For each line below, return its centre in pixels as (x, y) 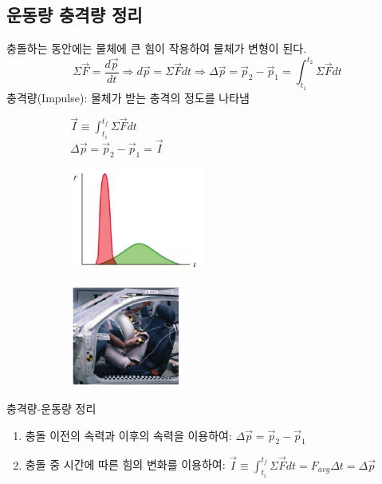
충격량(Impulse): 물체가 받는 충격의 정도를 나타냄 (128, 97)
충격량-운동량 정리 (51, 408)
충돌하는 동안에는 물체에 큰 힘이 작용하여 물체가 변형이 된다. (157, 48)
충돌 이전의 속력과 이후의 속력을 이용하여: (128, 435)
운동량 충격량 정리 (75, 15)
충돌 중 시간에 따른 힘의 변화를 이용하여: (125, 464)
